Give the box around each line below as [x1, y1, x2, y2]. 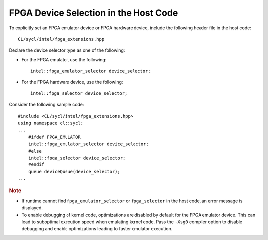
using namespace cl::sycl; [18, 120, 84, 126]
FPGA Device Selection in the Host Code [9, 7, 178, 18]
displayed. [21, 205, 43, 211]
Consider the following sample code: [9, 102, 84, 108]
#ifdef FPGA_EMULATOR [28, 134, 81, 140]
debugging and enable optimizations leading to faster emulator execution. [21, 226, 173, 232]
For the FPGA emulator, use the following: [21, 56, 107, 62]
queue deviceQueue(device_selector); [28, 169, 120, 174]
